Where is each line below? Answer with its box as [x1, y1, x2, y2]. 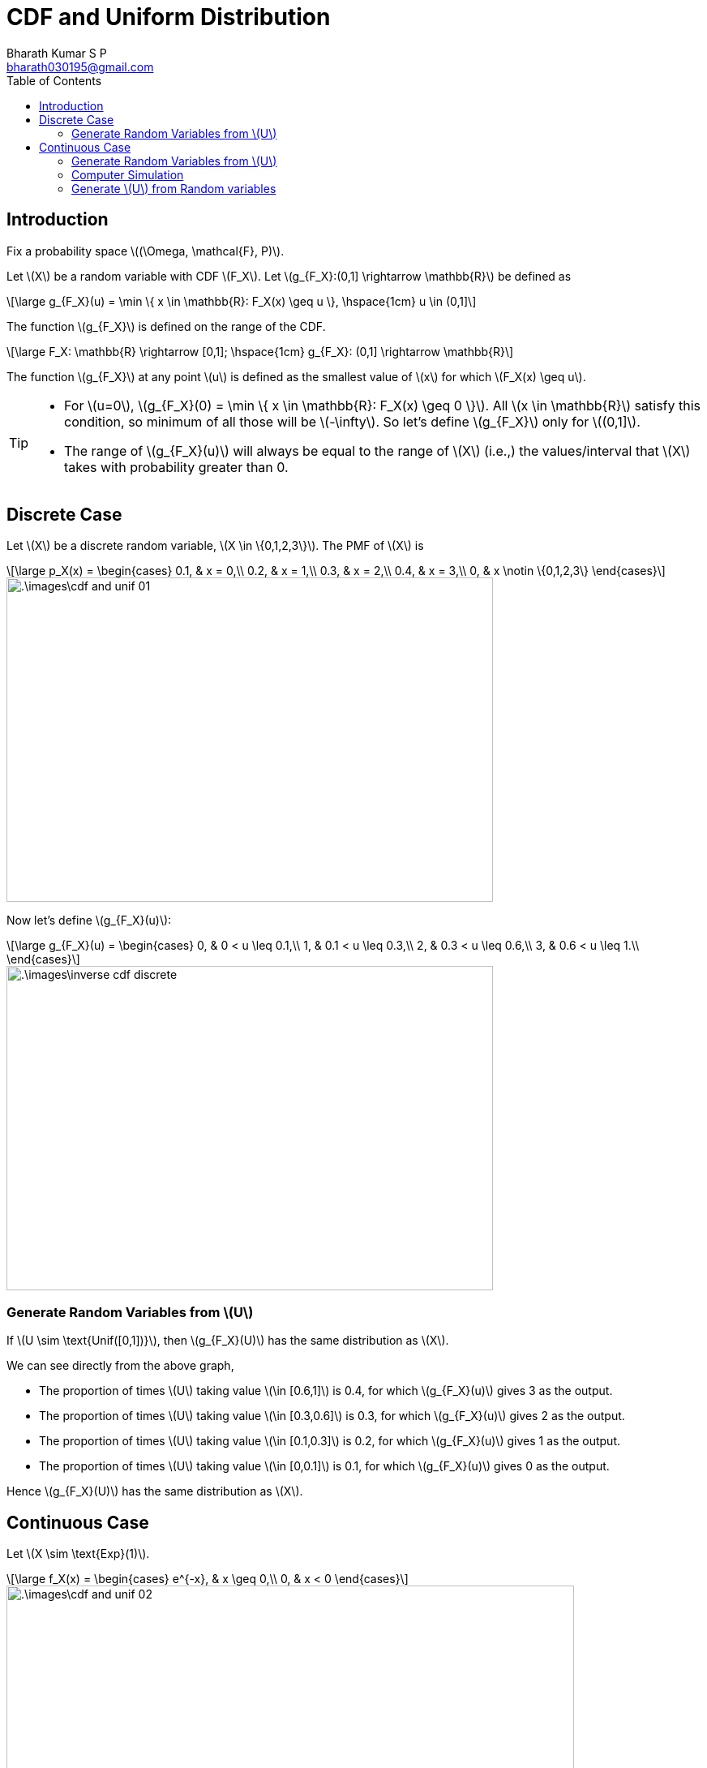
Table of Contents [6, 73, 102, 88]
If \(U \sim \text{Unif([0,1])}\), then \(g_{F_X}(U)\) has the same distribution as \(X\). [6, 1333, 449, 1348]
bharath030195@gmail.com [6, 59, 154, 74]
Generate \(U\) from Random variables [71, 181, 276, 195]
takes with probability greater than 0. [64, 458, 289, 475]
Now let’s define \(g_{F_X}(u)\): [6, 913, 172, 928]
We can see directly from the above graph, [6, 1358, 234, 1373]
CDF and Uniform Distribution [6, 3, 331, 31]
